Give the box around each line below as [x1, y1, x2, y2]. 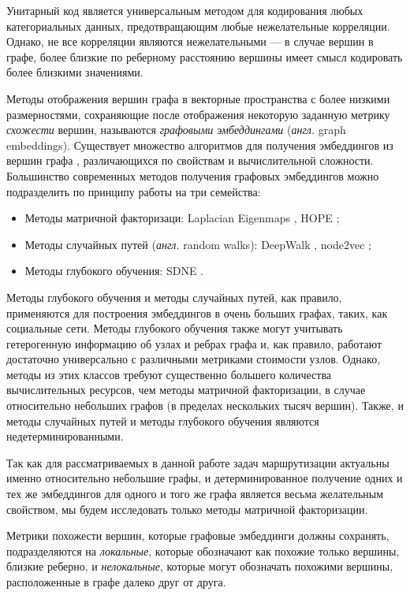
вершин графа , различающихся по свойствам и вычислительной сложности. [6, 152, 374, 169]
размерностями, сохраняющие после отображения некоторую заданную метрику [6, 106, 390, 122]
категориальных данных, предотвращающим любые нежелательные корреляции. [6, 17, 390, 34]
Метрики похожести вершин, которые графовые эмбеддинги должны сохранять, [6, 527, 389, 544]
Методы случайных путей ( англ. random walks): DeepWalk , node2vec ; [24, 236, 371, 252]
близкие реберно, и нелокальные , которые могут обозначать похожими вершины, [6, 558, 393, 575]
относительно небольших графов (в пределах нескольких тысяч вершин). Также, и [6, 397, 404, 414]
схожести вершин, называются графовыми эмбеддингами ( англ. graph [6, 121, 346, 138]
